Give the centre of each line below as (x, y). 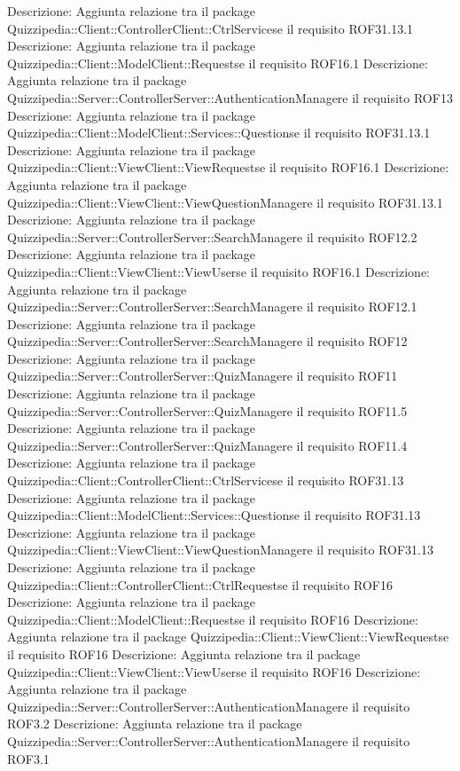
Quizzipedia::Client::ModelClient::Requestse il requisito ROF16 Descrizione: (213, 619)
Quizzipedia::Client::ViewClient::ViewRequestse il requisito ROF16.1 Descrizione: (228, 167)
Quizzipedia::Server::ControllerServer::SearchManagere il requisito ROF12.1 (212, 307)
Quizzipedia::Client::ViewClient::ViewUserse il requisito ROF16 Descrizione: (214, 671)
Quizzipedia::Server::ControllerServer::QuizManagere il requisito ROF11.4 (207, 445)
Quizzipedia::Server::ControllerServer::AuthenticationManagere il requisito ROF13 (230, 97)
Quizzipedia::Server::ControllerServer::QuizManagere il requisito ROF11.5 (207, 410)
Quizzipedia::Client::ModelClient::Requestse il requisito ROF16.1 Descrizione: (218, 63)
